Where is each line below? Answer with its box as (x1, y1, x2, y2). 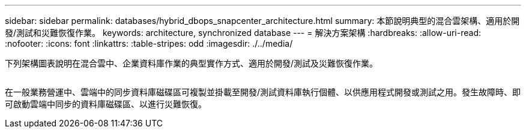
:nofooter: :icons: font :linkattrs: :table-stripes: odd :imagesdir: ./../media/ (5, 38, 293, 49)
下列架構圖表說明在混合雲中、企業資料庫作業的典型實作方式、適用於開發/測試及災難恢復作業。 (5, 58, 378, 68)
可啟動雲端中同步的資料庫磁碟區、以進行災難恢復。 (5, 99, 207, 109)
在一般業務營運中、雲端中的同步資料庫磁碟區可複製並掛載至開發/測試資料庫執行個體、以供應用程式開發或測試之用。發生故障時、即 (5, 87, 521, 97)
